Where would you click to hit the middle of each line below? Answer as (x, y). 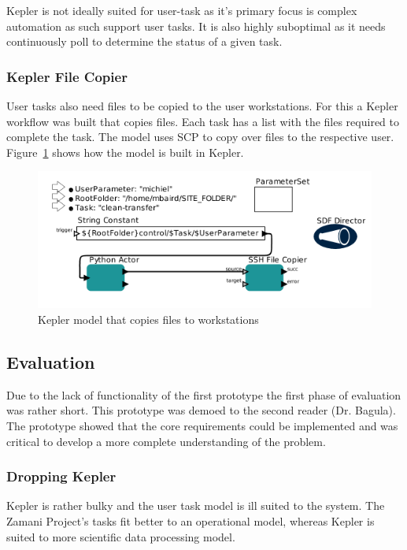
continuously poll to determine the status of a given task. (144, 41)
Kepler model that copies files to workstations (148, 319)
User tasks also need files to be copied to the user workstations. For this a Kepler (202, 106)
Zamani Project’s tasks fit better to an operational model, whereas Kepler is (191, 520)
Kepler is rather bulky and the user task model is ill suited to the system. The (196, 505)
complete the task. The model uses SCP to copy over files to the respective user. (200, 137)
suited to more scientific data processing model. (121, 536)
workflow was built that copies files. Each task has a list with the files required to (203, 121)
